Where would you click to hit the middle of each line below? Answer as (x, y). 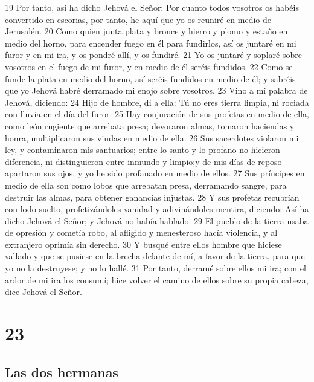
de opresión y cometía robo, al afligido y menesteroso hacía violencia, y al (141, 232)
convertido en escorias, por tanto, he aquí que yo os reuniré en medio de (138, 19)
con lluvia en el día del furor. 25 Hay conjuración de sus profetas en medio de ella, (157, 114)
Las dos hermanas (62, 371)
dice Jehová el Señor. (43, 292)
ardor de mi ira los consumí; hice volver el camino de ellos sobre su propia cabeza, (157, 280)
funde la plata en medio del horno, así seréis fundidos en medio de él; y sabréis (150, 78)
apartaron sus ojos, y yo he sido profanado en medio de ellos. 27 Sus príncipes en (155, 173)
